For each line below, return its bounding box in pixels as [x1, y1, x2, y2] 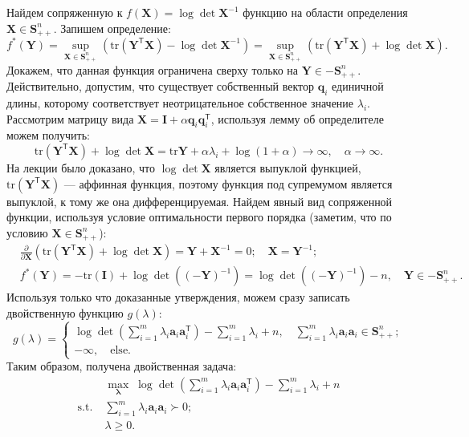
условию [6, 224, 48, 241]
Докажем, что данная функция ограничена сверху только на [6, 61, 299, 78]
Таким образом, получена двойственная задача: [6, 358, 237, 374]
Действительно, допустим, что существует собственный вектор [6, 78, 314, 95]
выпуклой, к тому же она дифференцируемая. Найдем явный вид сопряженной [6, 192, 393, 209]
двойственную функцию [6, 304, 124, 321]
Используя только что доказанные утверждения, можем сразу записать [6, 289, 350, 305]
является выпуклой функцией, [214, 159, 361, 176]
